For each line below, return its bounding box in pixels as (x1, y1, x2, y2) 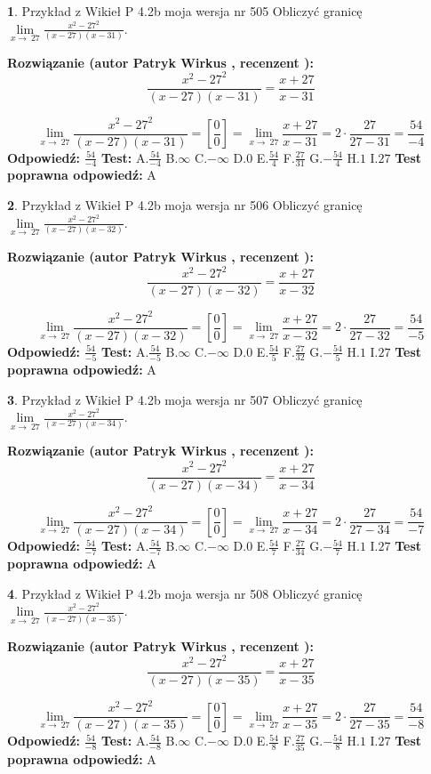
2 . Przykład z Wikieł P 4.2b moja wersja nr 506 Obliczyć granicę (7, 196, 363, 214)
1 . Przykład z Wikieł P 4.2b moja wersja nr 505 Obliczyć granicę (7, 2, 363, 20)
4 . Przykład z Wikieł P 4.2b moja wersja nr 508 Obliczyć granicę (7, 584, 363, 602)
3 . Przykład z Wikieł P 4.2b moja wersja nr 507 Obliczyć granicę (7, 390, 363, 408)
